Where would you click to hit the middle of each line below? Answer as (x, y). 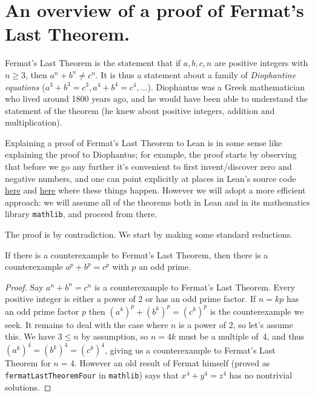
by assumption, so (115, 336)
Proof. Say (24, 287)
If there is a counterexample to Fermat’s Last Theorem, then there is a (137, 254)
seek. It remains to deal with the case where (87, 324)
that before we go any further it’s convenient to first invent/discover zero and (148, 166)
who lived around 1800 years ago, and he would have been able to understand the (157, 99)
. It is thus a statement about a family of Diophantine (196, 74)
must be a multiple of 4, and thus (241, 336)
